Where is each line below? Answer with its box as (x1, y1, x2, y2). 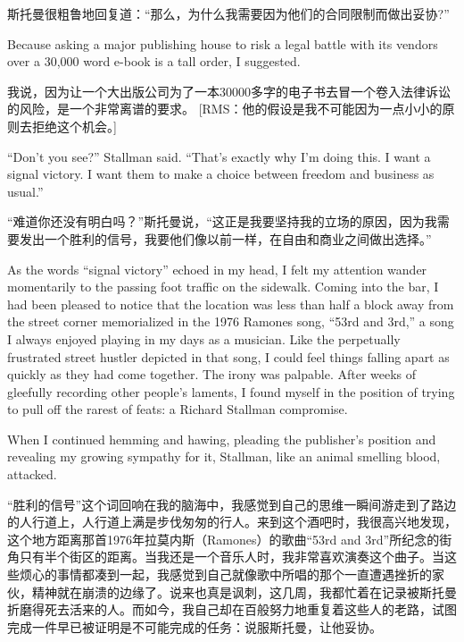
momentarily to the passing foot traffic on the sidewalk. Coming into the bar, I (7, 277, 439, 296)
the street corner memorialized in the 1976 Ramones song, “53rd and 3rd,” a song (7, 312, 454, 331)
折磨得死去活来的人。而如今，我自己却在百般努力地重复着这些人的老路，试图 (7, 600, 457, 619)
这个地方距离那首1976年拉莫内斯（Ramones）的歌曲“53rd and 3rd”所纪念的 (7, 529, 440, 548)
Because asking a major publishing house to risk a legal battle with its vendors (7, 34, 438, 53)
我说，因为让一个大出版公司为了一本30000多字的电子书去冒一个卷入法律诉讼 (7, 81, 451, 100)
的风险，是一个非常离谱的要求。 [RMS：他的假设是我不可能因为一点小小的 (7, 99, 443, 118)
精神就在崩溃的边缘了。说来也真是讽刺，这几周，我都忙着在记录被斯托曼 (31, 582, 457, 601)
